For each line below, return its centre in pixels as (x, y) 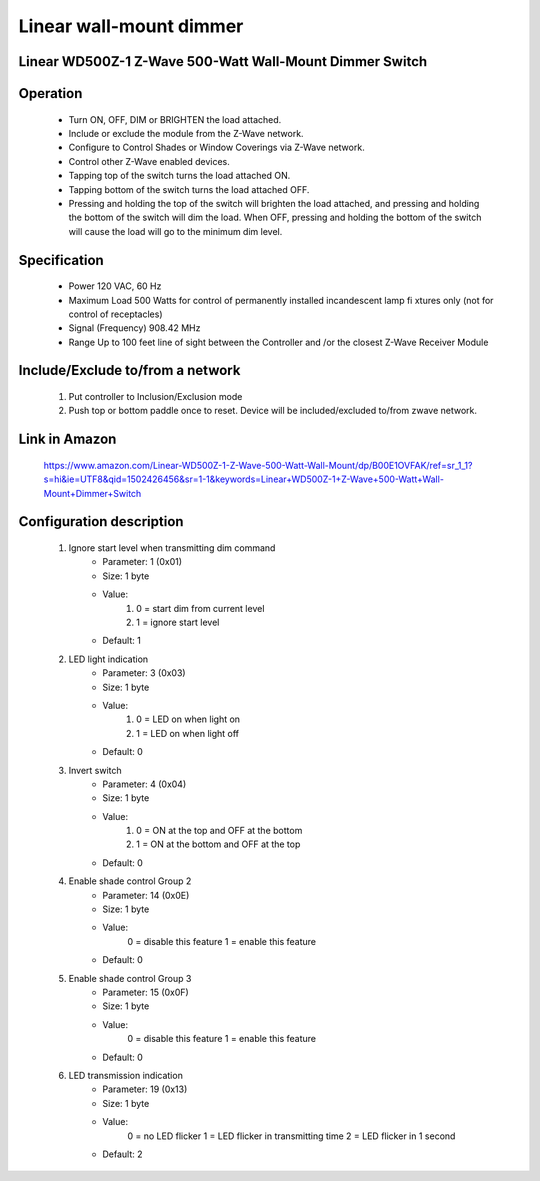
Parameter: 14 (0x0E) (146, 895)
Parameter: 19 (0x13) (145, 1089)
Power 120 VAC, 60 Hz (115, 286)
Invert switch (95, 770)
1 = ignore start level (178, 622)
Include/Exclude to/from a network (129, 370)
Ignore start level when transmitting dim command (172, 548)
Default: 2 (123, 1154)
